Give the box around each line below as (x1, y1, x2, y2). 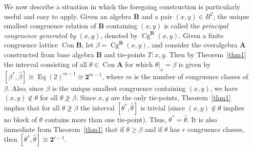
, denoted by (100, 30, 138, 40)
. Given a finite (178, 30, 224, 40)
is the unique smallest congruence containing (52, 83, 186, 93)
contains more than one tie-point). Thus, (44, 114, 167, 124)
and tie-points (104, 49, 146, 59)
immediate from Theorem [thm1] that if (4, 124, 124, 134)
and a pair (141, 11, 172, 21)
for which (125, 59, 153, 69)
